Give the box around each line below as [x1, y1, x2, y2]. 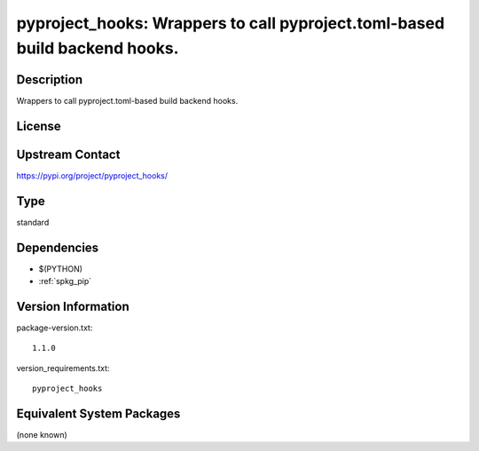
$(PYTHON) [38, 263, 83, 274]
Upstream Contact [16, 146, 121, 162]
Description [16, 72, 83, 87]
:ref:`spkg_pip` [38, 275, 92, 286]
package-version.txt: [16, 322, 93, 333]
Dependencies [16, 240, 99, 255]
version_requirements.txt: [16, 362, 110, 373]
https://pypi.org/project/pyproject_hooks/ [16, 170, 169, 181]
